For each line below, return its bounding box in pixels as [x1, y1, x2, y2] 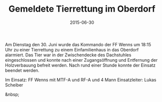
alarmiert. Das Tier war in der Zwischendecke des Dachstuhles [5, 52, 132, 58]
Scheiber [5, 82, 23, 88]
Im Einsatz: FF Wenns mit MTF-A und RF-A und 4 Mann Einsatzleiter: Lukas [5, 77, 157, 83]
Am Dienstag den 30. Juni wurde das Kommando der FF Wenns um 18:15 [5, 41, 151, 47]
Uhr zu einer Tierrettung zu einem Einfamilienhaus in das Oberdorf [5, 47, 139, 52]
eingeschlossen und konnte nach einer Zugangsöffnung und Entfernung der [5, 57, 158, 63]
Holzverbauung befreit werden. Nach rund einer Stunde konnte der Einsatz [5, 62, 156, 68]
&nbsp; [5, 91, 20, 97]
